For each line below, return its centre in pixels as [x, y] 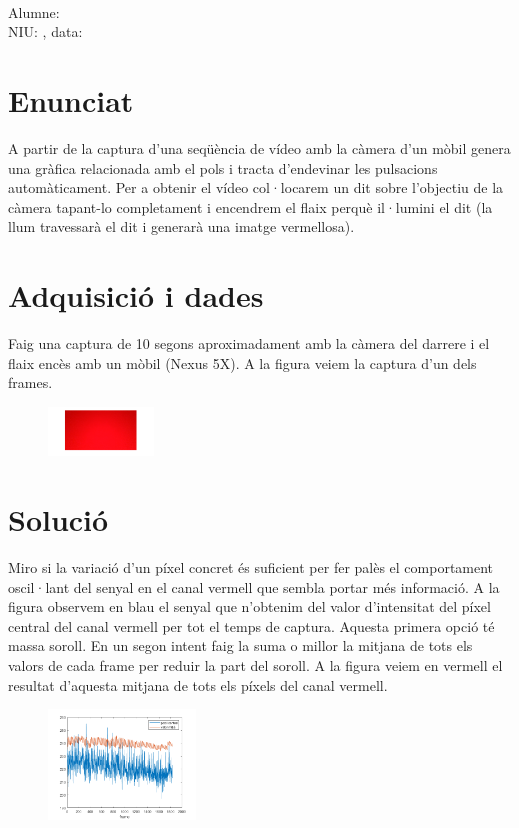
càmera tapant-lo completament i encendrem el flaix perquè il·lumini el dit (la [250, 206]
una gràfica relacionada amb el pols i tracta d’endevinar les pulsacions [223, 167]
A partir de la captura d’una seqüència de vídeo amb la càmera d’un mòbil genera [259, 147]
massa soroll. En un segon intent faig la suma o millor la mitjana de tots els [240, 645]
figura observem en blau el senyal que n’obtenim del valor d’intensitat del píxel [249, 606]
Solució [58, 519]
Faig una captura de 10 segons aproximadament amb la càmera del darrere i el [249, 343]
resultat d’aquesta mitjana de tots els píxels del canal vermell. [198, 684]
